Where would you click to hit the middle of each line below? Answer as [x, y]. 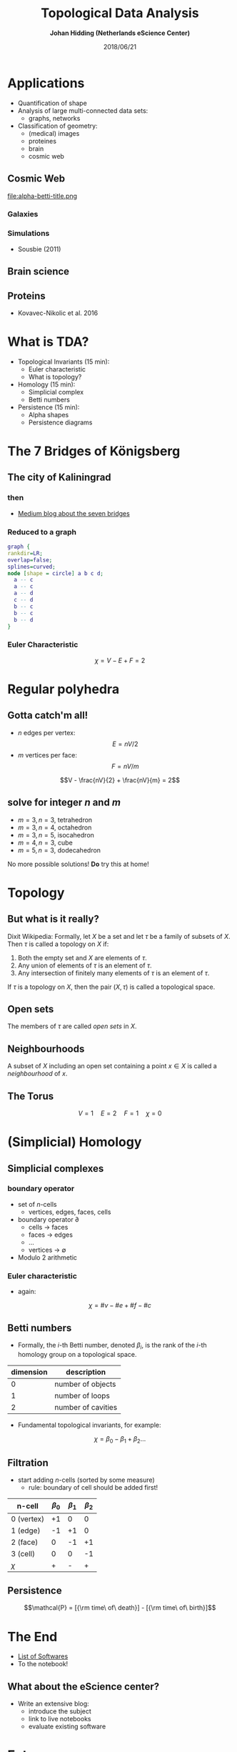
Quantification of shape [52, 103]
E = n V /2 [125, 744]
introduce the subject [60, 1711]
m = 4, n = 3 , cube [45, 842]
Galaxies [23, 214]
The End [32, 1637]
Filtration [28, 1463]
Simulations [29, 234]
